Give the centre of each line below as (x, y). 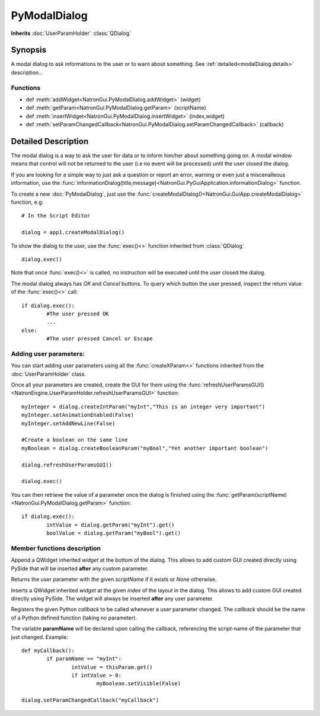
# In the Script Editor (56, 216)
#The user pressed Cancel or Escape (100, 339)
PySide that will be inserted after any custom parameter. (80, 568)
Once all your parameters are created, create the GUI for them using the (99, 385)
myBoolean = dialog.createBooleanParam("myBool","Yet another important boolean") (145, 448)
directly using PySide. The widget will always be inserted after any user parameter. (112, 598)
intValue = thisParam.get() (112, 667)
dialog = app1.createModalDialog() (73, 232)
